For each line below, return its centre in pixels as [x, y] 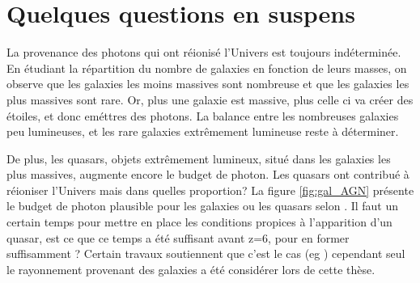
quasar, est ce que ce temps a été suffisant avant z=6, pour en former [178, 237]
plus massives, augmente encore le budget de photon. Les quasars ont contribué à [208, 174]
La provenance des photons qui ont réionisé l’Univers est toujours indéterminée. [204, 52]
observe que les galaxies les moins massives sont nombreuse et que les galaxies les [208, 84]
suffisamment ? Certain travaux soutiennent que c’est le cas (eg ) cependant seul [206, 253]
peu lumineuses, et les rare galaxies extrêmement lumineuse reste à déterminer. [203, 131]
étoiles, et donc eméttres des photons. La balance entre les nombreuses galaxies [203, 115]
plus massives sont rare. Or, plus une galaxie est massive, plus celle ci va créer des [210, 99]
